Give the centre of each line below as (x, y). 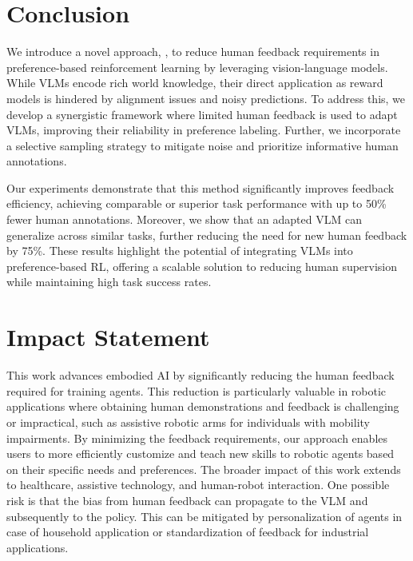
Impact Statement (108, 337)
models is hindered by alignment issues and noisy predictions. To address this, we (206, 98)
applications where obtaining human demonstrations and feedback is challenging (203, 406)
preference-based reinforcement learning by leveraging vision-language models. (197, 67)
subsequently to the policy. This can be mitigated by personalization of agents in (205, 516)
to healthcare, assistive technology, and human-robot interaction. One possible (198, 485)
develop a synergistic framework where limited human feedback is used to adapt (202, 114)
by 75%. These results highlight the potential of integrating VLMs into (180, 251)
